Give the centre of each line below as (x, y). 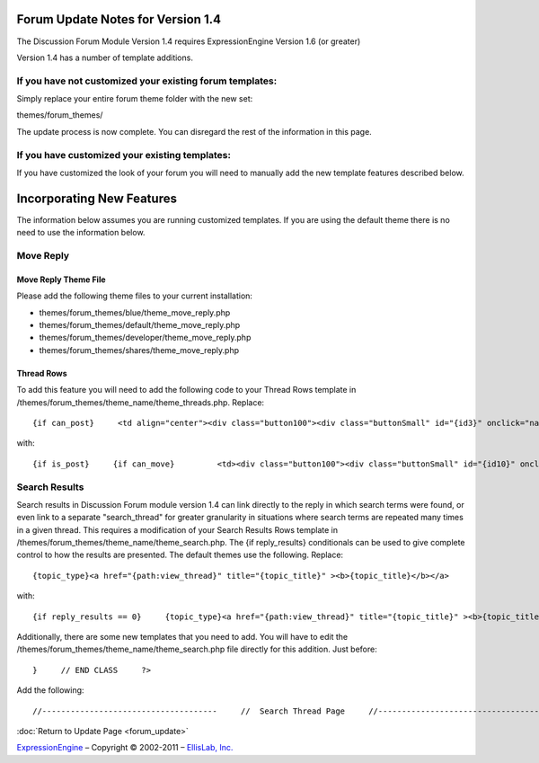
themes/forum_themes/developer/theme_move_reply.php (145, 338)
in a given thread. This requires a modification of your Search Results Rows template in (177, 529)
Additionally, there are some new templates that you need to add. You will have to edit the (182, 637)
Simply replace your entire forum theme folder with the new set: (135, 99)
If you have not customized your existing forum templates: (147, 81)
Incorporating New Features (97, 198)
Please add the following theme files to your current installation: (135, 296)
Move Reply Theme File (62, 279)
